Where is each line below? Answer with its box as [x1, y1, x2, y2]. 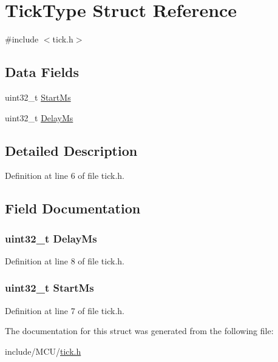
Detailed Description [5, 141, 138, 159]
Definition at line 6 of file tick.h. [5, 169, 124, 182]
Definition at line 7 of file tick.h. [5, 304, 124, 317]
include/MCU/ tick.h [5, 344, 81, 357]
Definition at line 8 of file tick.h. [5, 254, 124, 267]
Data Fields [5, 62, 80, 81]
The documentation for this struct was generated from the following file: [5, 324, 274, 337]
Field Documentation [5, 199, 141, 218]
